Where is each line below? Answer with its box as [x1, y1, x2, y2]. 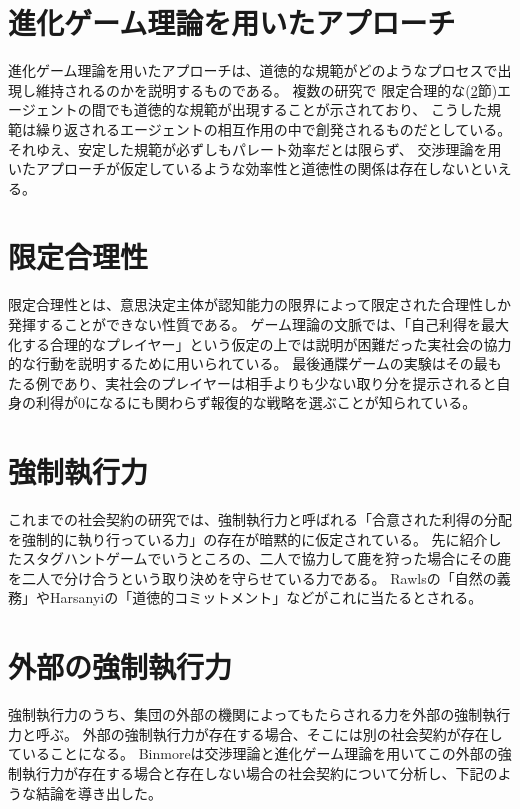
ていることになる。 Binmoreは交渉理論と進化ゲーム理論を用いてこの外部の [8, 743, 498, 764]
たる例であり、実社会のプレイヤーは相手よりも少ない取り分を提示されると [8, 372, 497, 393]
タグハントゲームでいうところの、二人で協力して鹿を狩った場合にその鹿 [35, 548, 511, 569]
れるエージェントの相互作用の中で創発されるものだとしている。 [91, 118, 512, 139]
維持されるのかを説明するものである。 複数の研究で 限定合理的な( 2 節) [35, 79, 498, 100]
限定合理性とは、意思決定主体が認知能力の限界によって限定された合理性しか [8, 294, 511, 315]
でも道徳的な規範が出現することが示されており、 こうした [105, 99, 487, 120]
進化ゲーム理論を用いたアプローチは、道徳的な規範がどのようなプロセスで [8, 60, 498, 81]
